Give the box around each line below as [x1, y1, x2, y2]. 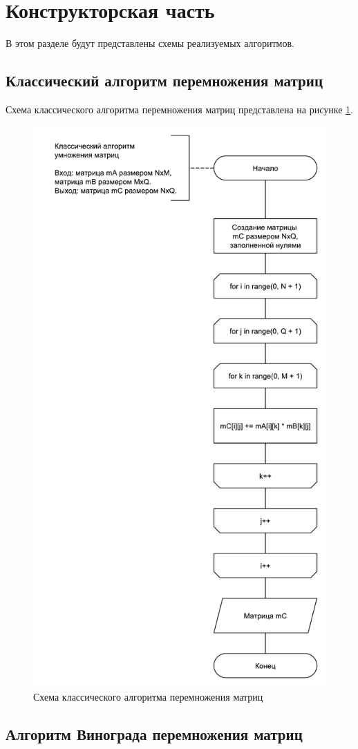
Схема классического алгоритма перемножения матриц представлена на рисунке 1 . [6, 102, 353, 116]
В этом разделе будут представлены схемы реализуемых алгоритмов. [6, 36, 294, 50]
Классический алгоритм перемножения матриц [6, 70, 323, 91]
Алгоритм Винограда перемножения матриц [6, 723, 303, 744]
